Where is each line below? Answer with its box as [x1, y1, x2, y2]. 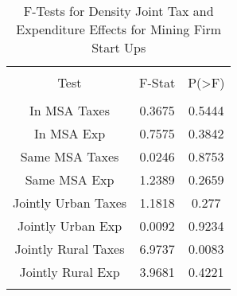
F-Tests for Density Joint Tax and [23, 2, 214, 20]
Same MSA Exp [25, 170, 115, 189]
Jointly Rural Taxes [14, 240, 125, 258]
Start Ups [91, 38, 146, 56]
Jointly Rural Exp [19, 263, 120, 281]
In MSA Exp [33, 124, 106, 142]
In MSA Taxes [29, 101, 111, 119]
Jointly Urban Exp [17, 216, 122, 235]
